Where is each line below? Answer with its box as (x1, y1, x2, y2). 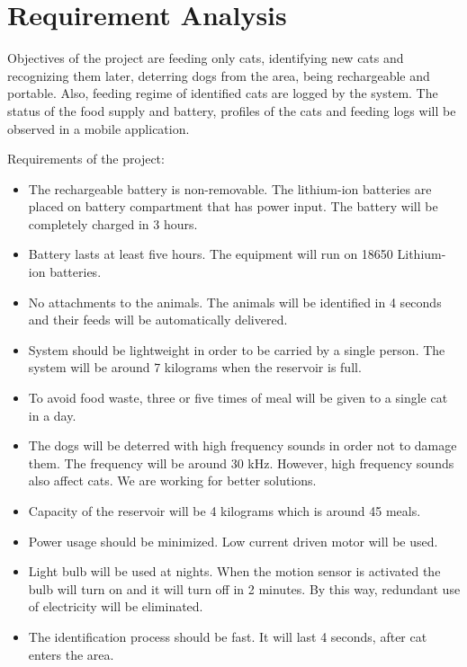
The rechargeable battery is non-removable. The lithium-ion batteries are (28, 179, 432, 198)
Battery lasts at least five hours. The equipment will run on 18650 (28, 245, 393, 263)
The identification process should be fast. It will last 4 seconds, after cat (28, 627, 427, 645)
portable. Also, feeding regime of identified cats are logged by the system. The (7, 84, 438, 102)
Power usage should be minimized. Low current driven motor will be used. (28, 531, 438, 550)
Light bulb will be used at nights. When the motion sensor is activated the (28, 562, 441, 581)
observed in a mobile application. (7, 119, 190, 138)
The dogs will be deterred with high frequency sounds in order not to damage (28, 436, 457, 455)
